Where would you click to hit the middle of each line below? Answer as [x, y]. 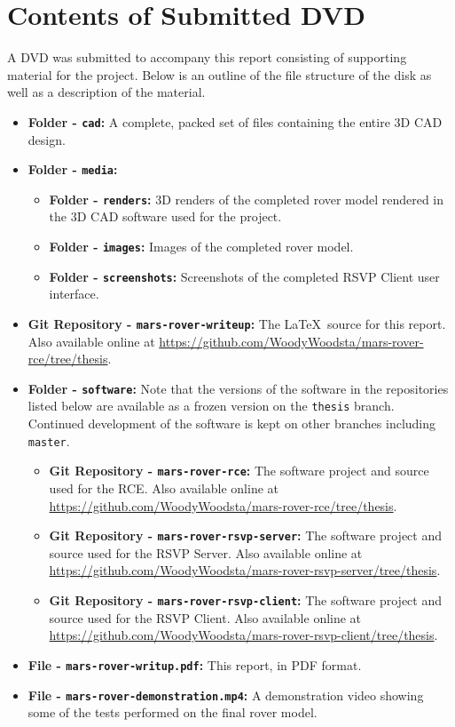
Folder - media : [73, 169]
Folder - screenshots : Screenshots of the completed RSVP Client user [244, 276]
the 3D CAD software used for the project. [165, 216]
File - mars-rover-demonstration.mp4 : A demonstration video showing [226, 695]
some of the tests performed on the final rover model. [173, 712]
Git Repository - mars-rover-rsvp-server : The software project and [245, 535]
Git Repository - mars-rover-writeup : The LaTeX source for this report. [237, 323]
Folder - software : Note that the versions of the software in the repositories [238, 388]
